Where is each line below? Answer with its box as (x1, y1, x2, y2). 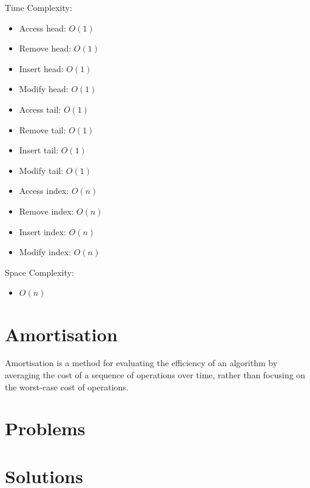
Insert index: (19, 225, 66, 238)
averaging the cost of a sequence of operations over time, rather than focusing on (5, 369, 306, 381)
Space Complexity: (5, 266, 74, 278)
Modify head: (19, 82, 69, 95)
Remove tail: (19, 123, 66, 136)
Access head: (19, 21, 66, 34)
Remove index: (19, 204, 74, 217)
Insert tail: (19, 144, 59, 156)
